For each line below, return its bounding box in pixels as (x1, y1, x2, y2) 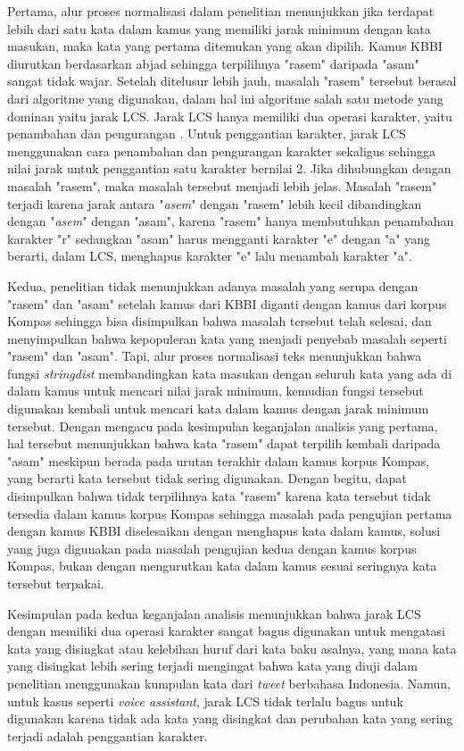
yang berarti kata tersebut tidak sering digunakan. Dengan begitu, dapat (7, 469, 407, 488)
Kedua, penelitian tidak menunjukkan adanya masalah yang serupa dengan (7, 276, 418, 295)
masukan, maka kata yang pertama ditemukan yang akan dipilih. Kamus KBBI (7, 37, 443, 55)
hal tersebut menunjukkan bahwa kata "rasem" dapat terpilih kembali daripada (7, 434, 441, 453)
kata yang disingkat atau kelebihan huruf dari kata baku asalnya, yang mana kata (7, 638, 457, 657)
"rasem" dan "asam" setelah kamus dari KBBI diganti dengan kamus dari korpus (7, 294, 447, 313)
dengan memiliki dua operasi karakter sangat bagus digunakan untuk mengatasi (7, 622, 445, 640)
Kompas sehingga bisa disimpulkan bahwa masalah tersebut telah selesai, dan (7, 312, 432, 330)
